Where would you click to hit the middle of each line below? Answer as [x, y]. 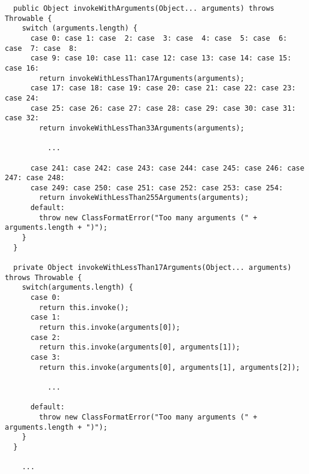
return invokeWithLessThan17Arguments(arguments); [142, 78]
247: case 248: [35, 178]
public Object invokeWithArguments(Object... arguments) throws [144, 8]
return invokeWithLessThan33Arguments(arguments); [142, 128]
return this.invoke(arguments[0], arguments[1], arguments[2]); [169, 367]
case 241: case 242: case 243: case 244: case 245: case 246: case [167, 168]
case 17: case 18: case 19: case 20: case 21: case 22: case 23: [163, 88]
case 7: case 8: [41, 48]
